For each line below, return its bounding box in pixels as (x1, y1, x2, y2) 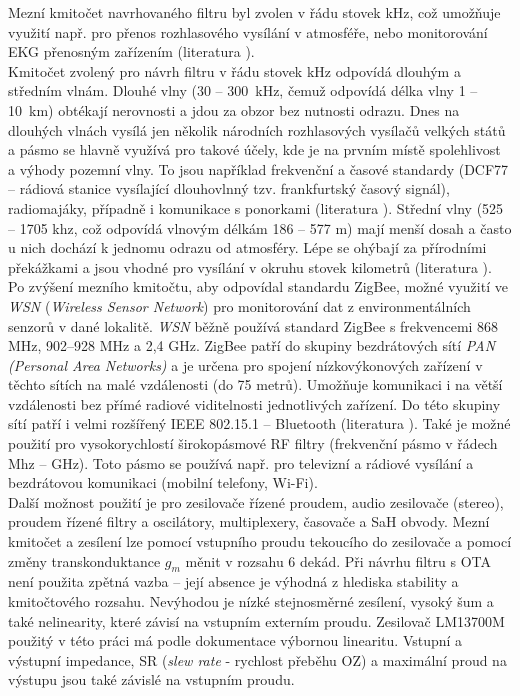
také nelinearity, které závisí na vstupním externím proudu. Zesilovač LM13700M (8, 610, 505, 631)
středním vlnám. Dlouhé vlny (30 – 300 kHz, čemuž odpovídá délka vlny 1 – (8, 80, 478, 101)
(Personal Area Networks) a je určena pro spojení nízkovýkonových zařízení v (8, 354, 483, 375)
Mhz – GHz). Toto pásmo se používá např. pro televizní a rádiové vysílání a (8, 452, 474, 473)
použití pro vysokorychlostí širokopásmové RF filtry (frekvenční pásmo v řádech (8, 433, 498, 454)
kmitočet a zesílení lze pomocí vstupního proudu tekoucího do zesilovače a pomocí (8, 531, 512, 552)
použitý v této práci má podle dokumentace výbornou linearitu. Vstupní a (8, 630, 463, 651)
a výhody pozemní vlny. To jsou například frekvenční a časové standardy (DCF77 (8, 158, 509, 179)
